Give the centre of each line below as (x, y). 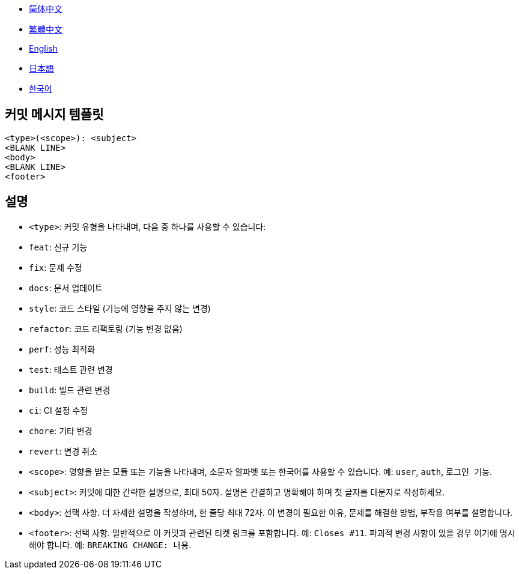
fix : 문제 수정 (56, 267)
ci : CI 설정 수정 (59, 410)
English (43, 48)
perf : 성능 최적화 (62, 349)
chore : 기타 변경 (61, 431)
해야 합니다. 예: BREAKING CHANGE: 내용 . (110, 545)
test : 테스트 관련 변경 (71, 369)
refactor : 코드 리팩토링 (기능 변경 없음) (106, 328)
